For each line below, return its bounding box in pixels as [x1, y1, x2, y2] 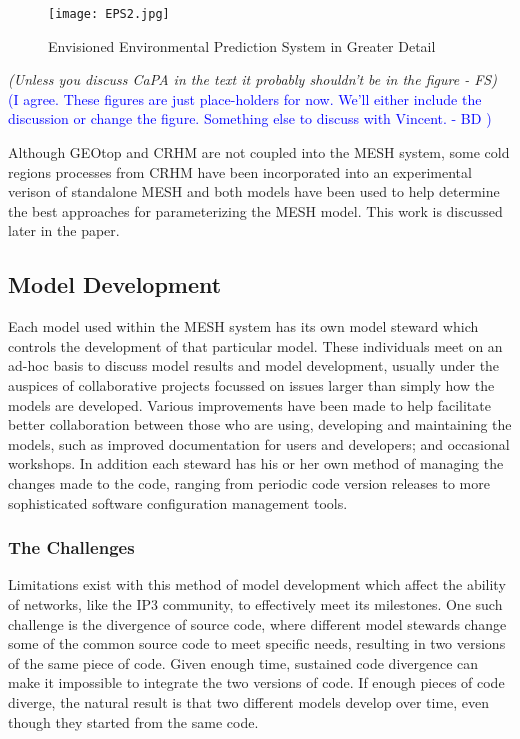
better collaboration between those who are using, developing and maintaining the [8, 414, 512, 435]
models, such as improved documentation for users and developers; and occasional [8, 433, 510, 454]
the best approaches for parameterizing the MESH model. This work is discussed [8, 200, 503, 221]
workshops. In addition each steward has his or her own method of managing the [8, 453, 504, 474]
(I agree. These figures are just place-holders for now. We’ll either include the [8, 88, 482, 109]
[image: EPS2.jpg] [48, 7, 170, 21]
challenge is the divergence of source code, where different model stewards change [8, 613, 507, 634]
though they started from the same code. [8, 711, 259, 732]
